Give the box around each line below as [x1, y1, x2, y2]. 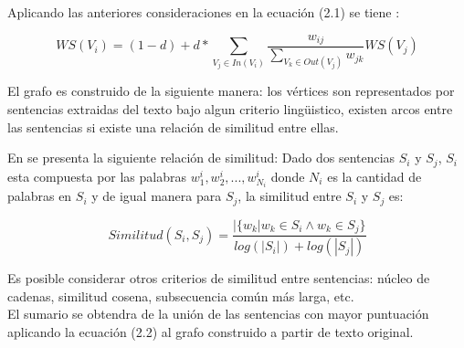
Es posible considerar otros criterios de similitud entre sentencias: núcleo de [7, 269, 430, 288]
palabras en [7, 186, 72, 206]
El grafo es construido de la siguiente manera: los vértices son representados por [7, 81, 455, 100]
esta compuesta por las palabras [7, 166, 186, 185]
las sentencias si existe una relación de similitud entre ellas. [7, 117, 339, 136]
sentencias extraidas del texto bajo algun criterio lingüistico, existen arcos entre [7, 99, 453, 118]
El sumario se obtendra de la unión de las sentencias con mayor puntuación [7, 304, 429, 323]
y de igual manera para [91, 186, 222, 206]
